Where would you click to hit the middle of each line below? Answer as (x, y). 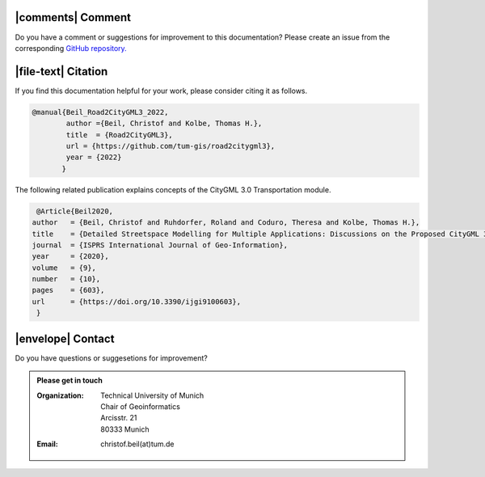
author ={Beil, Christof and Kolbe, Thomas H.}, (164, 124)
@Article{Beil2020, (75, 211)
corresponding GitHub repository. (71, 48)
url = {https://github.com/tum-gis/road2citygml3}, (171, 146)
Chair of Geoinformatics (141, 406)
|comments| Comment (73, 17)
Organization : (60, 395)
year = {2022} (94, 157)
